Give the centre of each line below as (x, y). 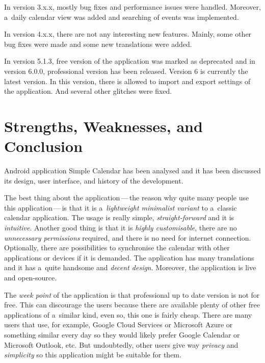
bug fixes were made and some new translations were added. (98, 44)
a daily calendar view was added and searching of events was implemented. (122, 17)
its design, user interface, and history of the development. (94, 180)
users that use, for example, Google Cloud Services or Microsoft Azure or (118, 325)
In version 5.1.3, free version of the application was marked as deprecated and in (130, 61)
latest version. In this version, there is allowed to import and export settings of (127, 81)
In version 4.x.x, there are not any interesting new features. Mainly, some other (128, 34)
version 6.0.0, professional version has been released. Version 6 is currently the (126, 71)
